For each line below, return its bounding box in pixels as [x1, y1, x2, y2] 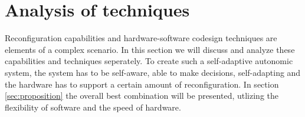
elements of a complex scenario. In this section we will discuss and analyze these [5, 43, 295, 55]
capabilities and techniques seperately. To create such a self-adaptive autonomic [5, 55, 293, 67]
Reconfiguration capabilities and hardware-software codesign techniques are [5, 32, 277, 44]
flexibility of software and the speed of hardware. [5, 101, 181, 113]
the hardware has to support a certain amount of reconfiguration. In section [5, 78, 279, 90]
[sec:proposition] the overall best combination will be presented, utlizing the [5, 89, 279, 102]
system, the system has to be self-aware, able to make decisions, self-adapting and [5, 66, 301, 78]
